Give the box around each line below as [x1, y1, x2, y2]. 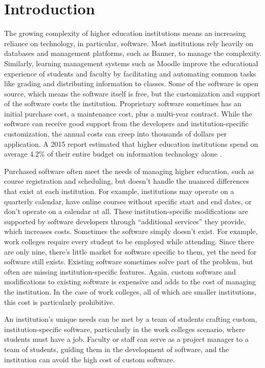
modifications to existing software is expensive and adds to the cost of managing [4, 276, 256, 287]
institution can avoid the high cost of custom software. [4, 354, 175, 364]
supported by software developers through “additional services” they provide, [4, 216, 246, 226]
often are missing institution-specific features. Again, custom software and [4, 266, 236, 277]
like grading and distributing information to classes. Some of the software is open [4, 78, 258, 89]
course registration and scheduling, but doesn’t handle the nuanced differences [4, 176, 249, 186]
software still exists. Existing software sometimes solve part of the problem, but [4, 256, 253, 267]
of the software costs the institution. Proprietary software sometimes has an [4, 98, 241, 109]
